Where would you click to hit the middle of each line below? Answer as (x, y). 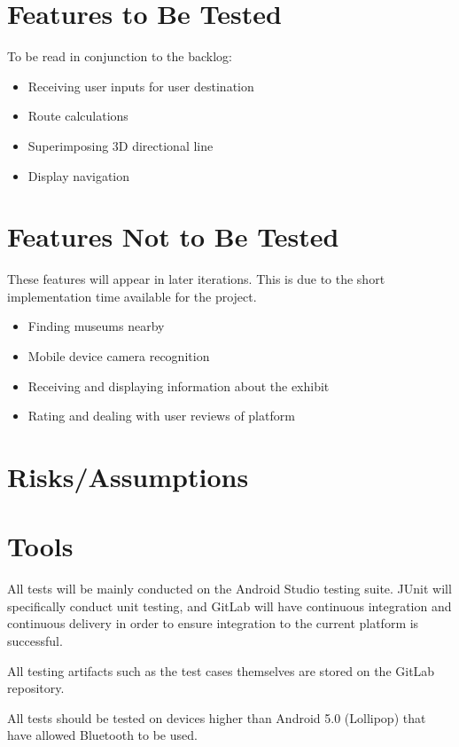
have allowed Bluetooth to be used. (102, 735)
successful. (35, 641)
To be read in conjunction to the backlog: (120, 56)
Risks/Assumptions (128, 476)
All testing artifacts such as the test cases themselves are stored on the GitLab (221, 670)
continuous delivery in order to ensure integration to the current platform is (213, 623)
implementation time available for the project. (132, 296)
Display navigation (79, 175)
